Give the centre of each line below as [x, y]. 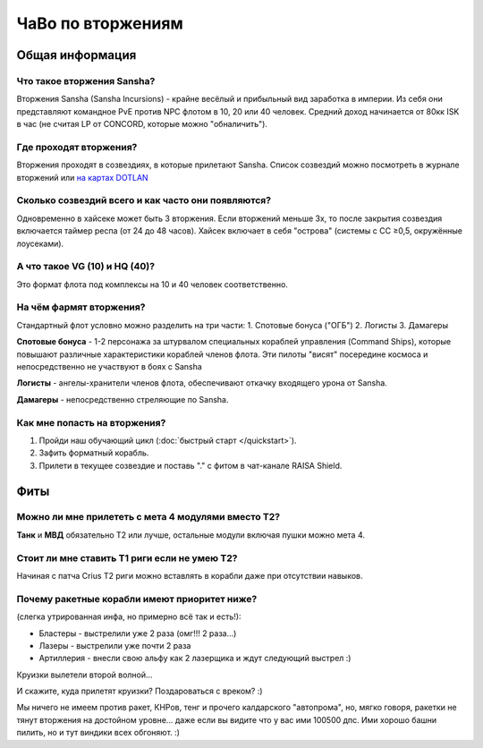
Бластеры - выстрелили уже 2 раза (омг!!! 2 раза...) [138, 633]
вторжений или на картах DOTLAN [82, 177]
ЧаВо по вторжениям [100, 23]
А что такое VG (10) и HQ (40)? [86, 267]
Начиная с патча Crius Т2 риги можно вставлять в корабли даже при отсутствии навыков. [190, 576]
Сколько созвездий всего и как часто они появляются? [144, 200]
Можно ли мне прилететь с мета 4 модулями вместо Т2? [148, 517]
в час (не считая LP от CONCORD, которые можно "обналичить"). [142, 124]
